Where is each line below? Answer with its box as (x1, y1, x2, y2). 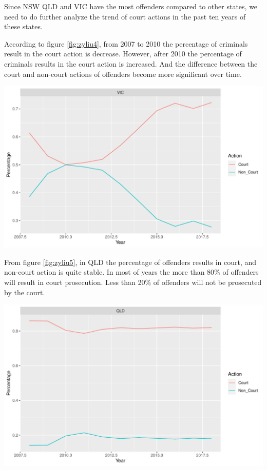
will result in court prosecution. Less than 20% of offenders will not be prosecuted (4, 276, 262, 287)
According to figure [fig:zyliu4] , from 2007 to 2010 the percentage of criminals (4, 38, 248, 49)
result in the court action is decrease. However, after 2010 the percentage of (4, 48, 242, 59)
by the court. (4, 287, 45, 297)
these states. (4, 21, 43, 32)
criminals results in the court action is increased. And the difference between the (4, 58, 258, 69)
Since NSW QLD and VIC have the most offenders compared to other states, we (4, 1, 258, 11)
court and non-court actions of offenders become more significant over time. (4, 68, 242, 79)
